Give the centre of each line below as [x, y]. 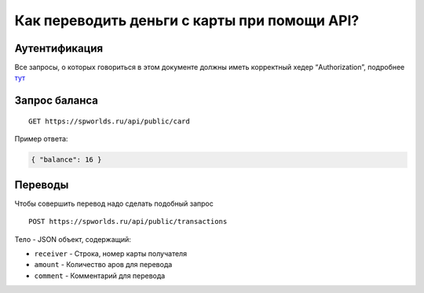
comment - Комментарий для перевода [100, 276]
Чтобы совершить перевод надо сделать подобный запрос [114, 203]
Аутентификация [59, 48]
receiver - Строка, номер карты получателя [111, 253]
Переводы [42, 185]
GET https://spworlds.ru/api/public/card [109, 121]
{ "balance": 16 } [66, 160]
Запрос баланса [56, 101]
